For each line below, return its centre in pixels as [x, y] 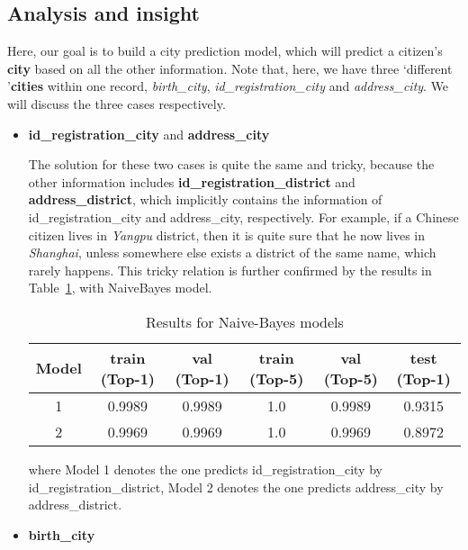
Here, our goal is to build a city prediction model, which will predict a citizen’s [225, 51]
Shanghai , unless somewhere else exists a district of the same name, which [232, 252]
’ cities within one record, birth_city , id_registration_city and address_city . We [228, 86]
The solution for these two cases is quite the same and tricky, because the [231, 164]
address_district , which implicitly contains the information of [205, 199]
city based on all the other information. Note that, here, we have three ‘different [230, 68]
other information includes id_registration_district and [192, 181]
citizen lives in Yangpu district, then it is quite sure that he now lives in [227, 234]
